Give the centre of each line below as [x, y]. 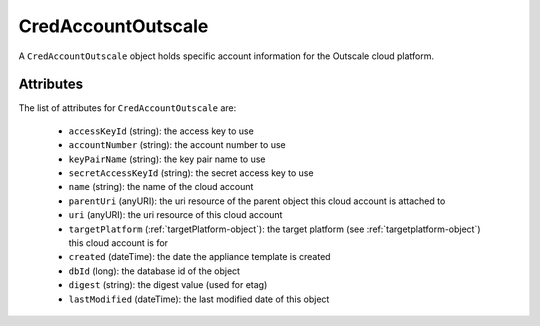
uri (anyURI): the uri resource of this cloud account [175, 215]
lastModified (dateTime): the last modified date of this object [199, 299]
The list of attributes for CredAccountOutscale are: [127, 108]
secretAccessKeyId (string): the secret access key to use [191, 173]
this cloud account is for [118, 242]
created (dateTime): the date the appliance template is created [199, 257]
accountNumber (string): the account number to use [177, 145]
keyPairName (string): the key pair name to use [167, 159]
